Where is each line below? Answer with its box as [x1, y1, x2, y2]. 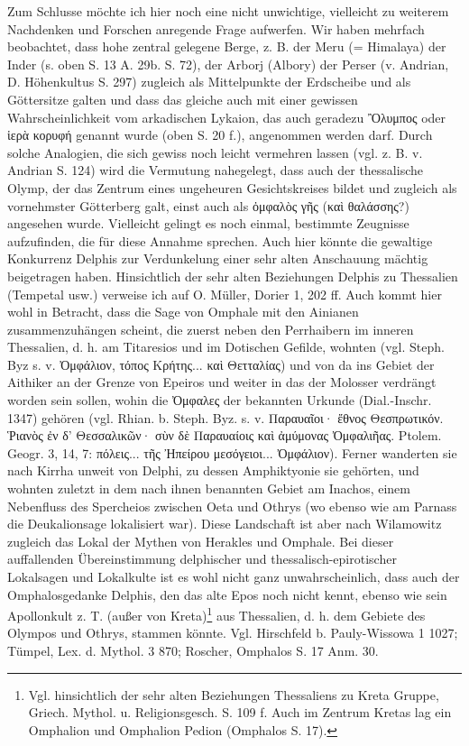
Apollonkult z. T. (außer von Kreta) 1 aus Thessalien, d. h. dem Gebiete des [7, 603, 426, 624]
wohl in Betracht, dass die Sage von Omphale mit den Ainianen [7, 302, 359, 321]
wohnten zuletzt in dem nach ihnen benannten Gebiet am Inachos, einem [7, 479, 410, 498]
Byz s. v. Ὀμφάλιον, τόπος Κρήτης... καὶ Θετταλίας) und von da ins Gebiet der [7, 355, 435, 373]
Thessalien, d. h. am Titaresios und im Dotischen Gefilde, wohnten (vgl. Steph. [7, 337, 445, 356]
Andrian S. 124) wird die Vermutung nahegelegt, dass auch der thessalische [7, 161, 423, 180]
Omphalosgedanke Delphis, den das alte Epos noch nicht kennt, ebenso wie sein [7, 585, 447, 603]
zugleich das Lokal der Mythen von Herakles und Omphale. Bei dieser [7, 531, 394, 550]
